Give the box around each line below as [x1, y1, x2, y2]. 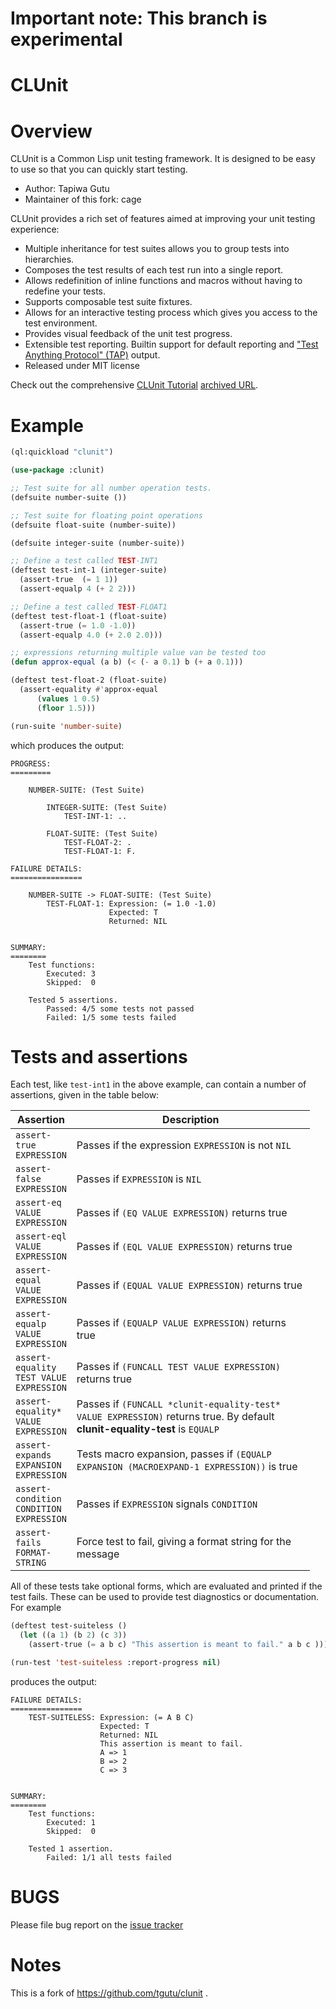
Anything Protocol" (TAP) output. [24, 349, 161, 361]
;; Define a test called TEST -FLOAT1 [10, 602, 168, 612]
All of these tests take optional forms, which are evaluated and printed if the [10, 1580, 323, 1592]
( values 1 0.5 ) [36, 693, 101, 704]
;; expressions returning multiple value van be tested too [10, 648, 267, 658]
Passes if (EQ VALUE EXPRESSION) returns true [76, 1206, 288, 1220]
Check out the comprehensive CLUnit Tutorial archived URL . [10, 379, 259, 391]
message [76, 1547, 120, 1561]
